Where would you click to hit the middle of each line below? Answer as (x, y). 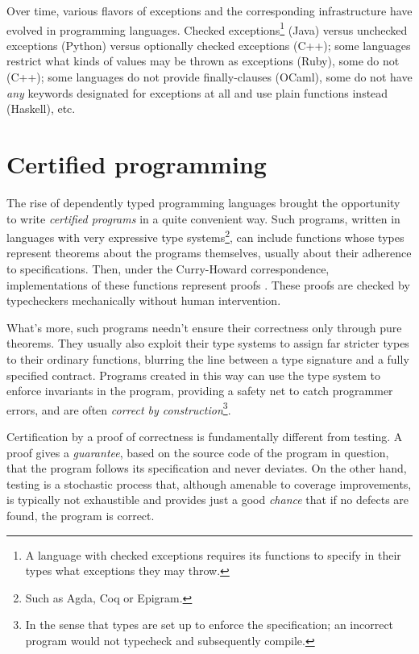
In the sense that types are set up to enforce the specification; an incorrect (209, 625)
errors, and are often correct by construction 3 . (119, 408)
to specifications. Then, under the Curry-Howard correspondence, (168, 268)
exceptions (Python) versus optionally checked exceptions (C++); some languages (209, 45)
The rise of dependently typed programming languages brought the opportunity (203, 202)
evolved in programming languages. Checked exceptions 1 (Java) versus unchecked (207, 28)
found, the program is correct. (81, 515)
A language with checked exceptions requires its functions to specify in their (213, 554)
